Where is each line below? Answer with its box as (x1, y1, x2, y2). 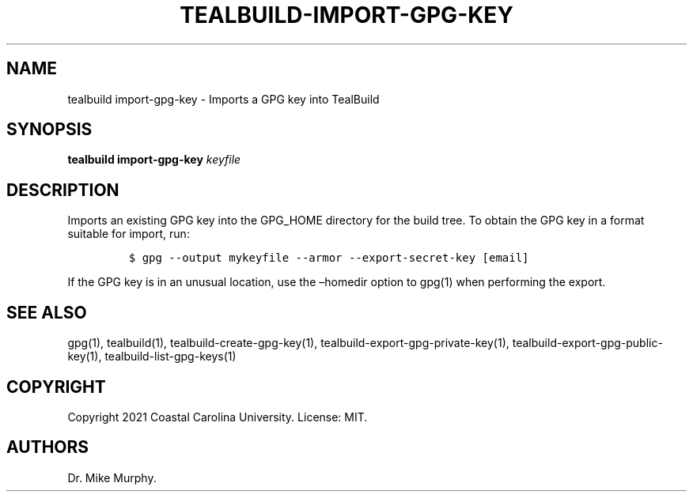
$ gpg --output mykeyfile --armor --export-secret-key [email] (128, 251, 529, 265)
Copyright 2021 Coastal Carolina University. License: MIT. (67, 409, 368, 424)
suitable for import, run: (67, 227, 190, 241)
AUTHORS (6, 437, 89, 458)
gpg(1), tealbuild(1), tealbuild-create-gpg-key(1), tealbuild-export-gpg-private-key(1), (67, 336, 509, 350)
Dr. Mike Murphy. (67, 470, 157, 485)
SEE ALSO (6, 302, 87, 323)
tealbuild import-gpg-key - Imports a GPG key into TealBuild (67, 92, 380, 106)
